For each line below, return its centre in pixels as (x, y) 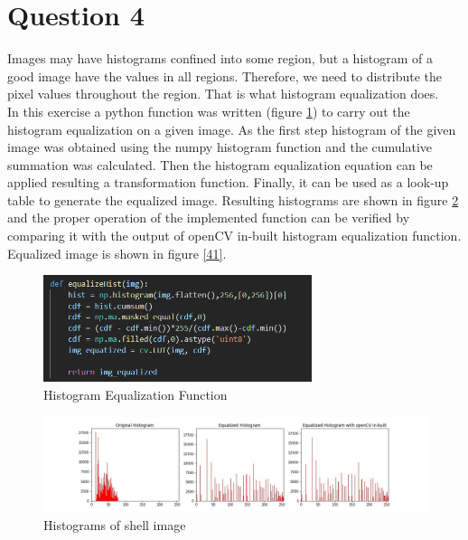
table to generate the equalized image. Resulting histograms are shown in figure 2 (233, 199)
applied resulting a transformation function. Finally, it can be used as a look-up (228, 182)
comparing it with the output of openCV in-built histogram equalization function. (234, 236)
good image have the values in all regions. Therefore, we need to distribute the (225, 76)
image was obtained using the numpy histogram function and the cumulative (220, 147)
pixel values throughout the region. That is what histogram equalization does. (223, 94)
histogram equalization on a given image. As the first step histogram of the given (232, 129)
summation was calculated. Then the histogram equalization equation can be (220, 164)
